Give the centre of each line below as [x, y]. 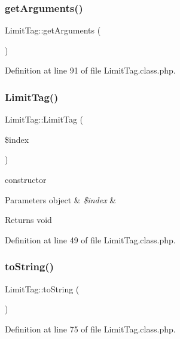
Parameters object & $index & [61, 199]
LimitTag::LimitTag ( [44, 119]
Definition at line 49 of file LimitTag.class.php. [90, 239]
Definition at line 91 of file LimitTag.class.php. [90, 70]
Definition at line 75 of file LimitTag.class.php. [90, 329]
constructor [26, 179]
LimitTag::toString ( [42, 288]
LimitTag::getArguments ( [53, 30]
